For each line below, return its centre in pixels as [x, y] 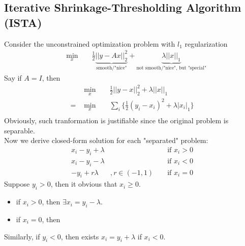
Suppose [17, 184]
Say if [13, 77]
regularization [206, 43]
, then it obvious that [84, 184]
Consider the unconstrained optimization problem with [90, 43]
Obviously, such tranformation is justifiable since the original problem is [116, 120]
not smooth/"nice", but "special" [171, 68]
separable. [20, 130]
